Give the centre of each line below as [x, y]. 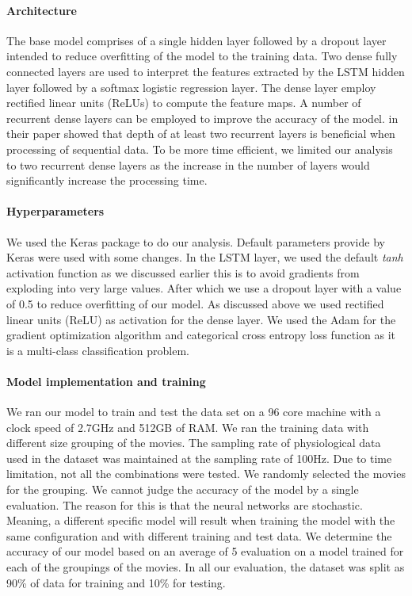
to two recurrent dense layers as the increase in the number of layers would [188, 164]
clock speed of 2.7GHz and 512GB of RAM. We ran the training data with [188, 427]
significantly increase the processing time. [107, 180]
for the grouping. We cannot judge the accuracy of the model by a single [183, 489]
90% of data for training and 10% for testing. [116, 582]
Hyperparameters [55, 211]
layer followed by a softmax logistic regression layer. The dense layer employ [191, 87]
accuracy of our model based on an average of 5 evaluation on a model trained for [205, 551]
